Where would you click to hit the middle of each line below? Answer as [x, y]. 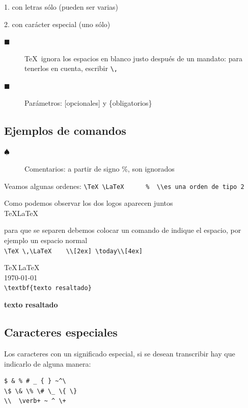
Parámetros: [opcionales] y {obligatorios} [88, 102]
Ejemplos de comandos [65, 130]
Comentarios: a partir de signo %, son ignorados [100, 169]
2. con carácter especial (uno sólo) [57, 24]
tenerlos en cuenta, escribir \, [71, 68]
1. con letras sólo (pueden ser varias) [61, 7]
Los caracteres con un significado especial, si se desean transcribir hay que [120, 353]
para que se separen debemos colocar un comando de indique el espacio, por [123, 230]
